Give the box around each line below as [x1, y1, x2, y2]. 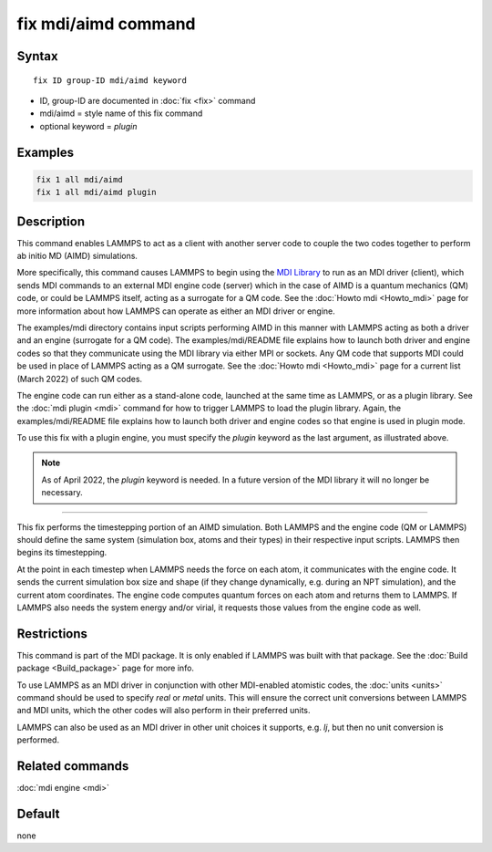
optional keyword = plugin [39, 120, 138, 131]
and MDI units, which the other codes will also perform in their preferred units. [16, 705, 311, 716]
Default [16, 805, 60, 821]
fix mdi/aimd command [16, 14, 196, 34]
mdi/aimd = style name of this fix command [39, 108, 203, 119]
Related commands [16, 758, 129, 774]
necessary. [41, 487, 84, 498]
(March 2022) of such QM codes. [16, 373, 143, 384]
